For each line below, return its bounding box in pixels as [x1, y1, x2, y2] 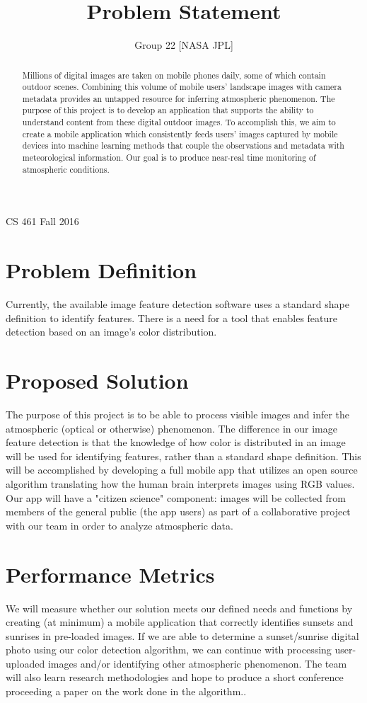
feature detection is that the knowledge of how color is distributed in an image [6, 435, 346, 450]
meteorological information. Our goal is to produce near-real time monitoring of [22, 152, 316, 164]
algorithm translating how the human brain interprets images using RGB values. [6, 476, 355, 491]
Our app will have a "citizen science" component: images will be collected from [6, 490, 346, 505]
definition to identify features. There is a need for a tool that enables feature [6, 310, 338, 325]
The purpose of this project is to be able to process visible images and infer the [6, 407, 350, 422]
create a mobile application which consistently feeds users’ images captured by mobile [22, 127, 338, 139]
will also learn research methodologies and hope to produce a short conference [6, 670, 344, 685]
